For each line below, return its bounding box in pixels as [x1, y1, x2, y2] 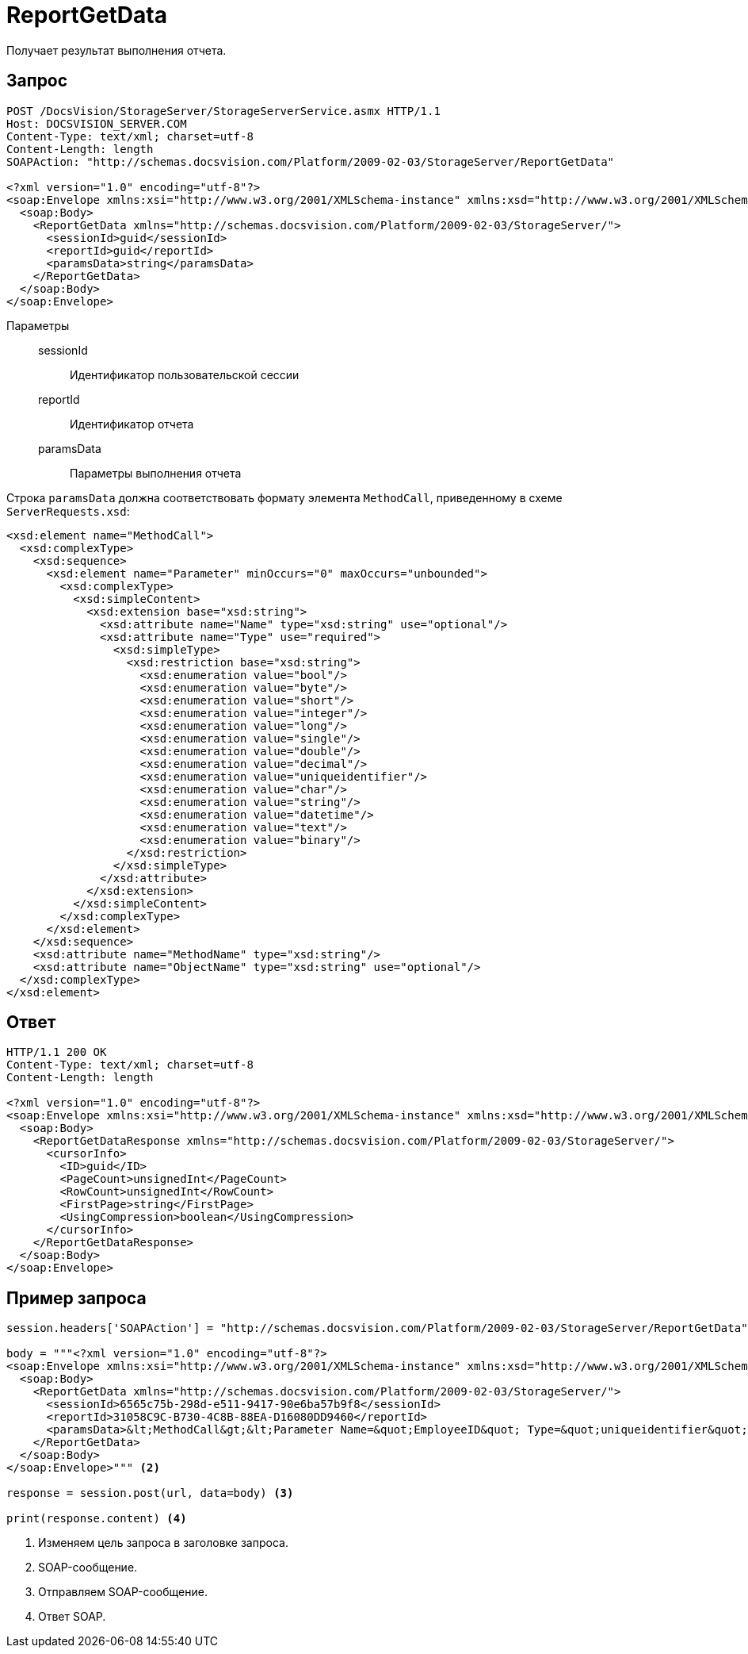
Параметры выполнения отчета [70, 466, 242, 480]
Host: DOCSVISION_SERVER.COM [6, 117, 187, 130]
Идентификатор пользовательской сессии [70, 367, 300, 382]
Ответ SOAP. [38, 1610, 106, 1624]
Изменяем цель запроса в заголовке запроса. [38, 1536, 288, 1550]
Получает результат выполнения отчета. [6, 43, 227, 57]
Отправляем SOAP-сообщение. [38, 1585, 208, 1599]
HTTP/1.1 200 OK [6, 1046, 107, 1059]
